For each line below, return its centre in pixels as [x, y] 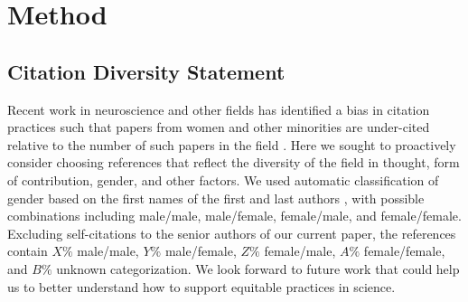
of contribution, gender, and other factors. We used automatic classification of [223, 179]
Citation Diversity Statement [146, 71]
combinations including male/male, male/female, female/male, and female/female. [234, 216]
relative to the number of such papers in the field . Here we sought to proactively [232, 144]
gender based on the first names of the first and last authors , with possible [216, 198]
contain [28, 251]
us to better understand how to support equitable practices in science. [201, 286]
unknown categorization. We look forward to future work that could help [258, 268]
